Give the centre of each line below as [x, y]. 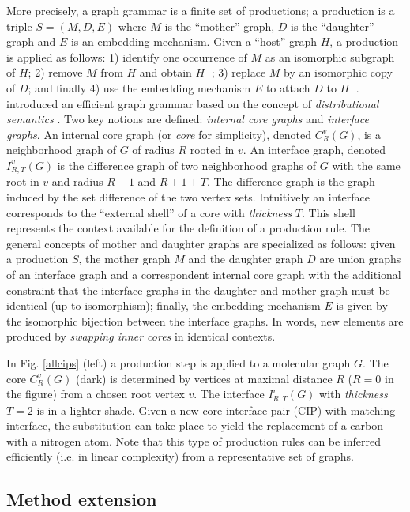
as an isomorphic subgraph [330, 56]
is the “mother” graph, [220, 26]
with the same [366, 165]
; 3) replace [239, 72]
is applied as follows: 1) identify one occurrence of [127, 56]
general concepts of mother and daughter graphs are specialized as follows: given [201, 243]
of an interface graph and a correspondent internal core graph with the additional [204, 274]
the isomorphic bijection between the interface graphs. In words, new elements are [205, 320]
